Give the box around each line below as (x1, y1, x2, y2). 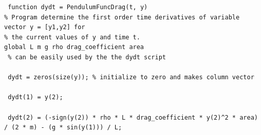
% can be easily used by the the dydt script (8, 53, 166, 61)
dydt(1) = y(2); (8, 94, 63, 101)
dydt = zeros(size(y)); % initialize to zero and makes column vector (8, 74, 254, 81)
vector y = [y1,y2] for (4, 24, 85, 31)
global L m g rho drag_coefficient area (4, 43, 144, 51)
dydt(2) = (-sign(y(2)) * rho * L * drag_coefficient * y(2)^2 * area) (8, 114, 258, 121)
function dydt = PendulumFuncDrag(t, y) (8, 4, 148, 11)
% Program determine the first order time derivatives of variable (4, 13, 240, 21)
